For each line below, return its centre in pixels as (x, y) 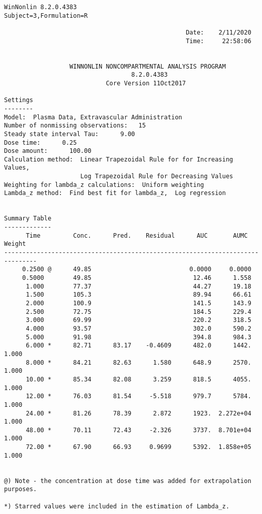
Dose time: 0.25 (41, 142)
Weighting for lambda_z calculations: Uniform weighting (104, 185)
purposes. (21, 489)
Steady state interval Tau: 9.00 (70, 134)
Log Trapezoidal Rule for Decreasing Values (157, 176)
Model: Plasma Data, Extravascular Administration (93, 117)
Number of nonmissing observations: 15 (75, 126)
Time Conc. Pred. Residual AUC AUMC (137, 235)
